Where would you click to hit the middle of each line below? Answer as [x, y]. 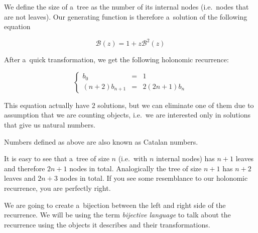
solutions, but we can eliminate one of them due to [176, 105]
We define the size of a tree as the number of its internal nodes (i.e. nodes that [126, 7]
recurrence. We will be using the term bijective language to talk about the [117, 215]
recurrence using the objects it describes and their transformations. [107, 224]
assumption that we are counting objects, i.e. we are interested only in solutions [127, 115]
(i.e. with [133, 158]
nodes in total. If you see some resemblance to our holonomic [154, 178]
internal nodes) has [185, 158]
